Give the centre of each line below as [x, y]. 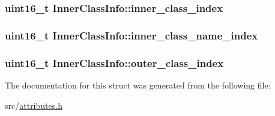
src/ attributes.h [34, 105]
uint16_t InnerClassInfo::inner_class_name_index [131, 35]
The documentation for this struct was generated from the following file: [138, 85]
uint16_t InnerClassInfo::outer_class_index [114, 62]
